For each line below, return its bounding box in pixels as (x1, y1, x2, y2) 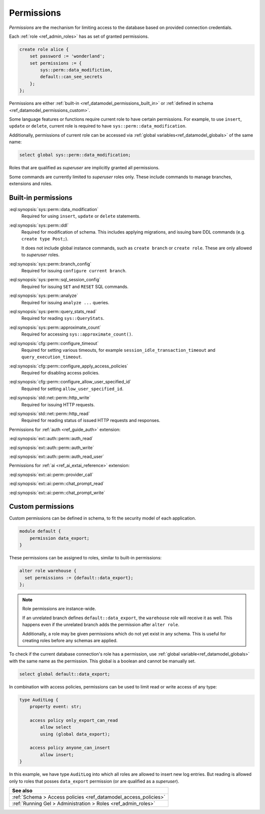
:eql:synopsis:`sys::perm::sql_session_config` (9, 277, 101, 283)
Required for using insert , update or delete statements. (21, 213, 141, 219)
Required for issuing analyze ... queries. (21, 299, 109, 305)
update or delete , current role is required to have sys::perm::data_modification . (9, 123, 186, 129)
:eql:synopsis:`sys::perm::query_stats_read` (9, 308, 97, 314)
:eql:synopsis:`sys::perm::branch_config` (9, 261, 92, 267)
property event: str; (29, 704, 82, 709)
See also (12, 787, 33, 794)
